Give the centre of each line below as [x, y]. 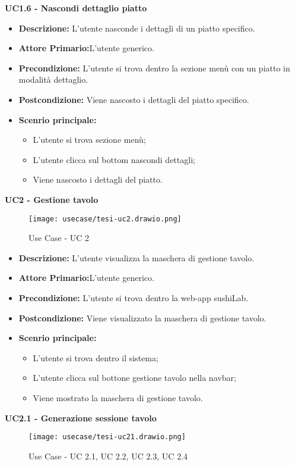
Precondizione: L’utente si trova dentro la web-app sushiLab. [134, 297]
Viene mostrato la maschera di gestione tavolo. [118, 397]
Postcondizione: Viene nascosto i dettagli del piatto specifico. [134, 99]
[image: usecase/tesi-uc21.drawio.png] [107, 437]
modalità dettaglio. [53, 79]
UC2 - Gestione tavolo [52, 199]
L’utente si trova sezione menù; [89, 140]
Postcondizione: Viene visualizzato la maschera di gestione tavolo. [142, 318]
